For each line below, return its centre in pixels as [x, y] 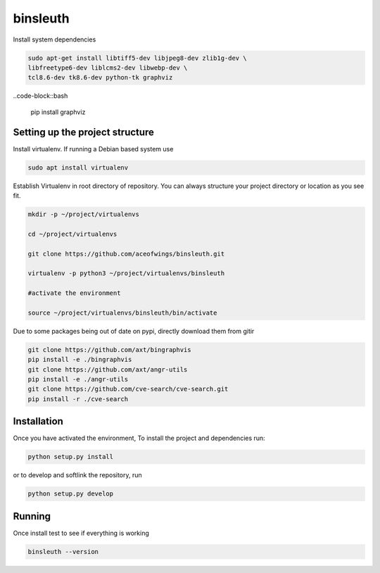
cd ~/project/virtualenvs [72, 234]
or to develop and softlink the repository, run [77, 475]
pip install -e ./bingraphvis [80, 360]
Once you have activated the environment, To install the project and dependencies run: [139, 438]
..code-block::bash [40, 96]
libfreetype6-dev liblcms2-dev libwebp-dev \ [108, 68]
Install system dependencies [55, 39]
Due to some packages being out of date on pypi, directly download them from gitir [134, 331]
